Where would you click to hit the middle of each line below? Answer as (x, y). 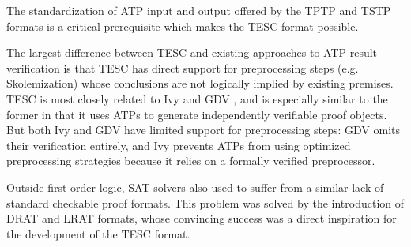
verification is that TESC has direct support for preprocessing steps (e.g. (183, 67)
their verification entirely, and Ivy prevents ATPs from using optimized (179, 145)
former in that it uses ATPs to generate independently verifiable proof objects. (197, 114)
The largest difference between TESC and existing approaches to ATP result (192, 52)
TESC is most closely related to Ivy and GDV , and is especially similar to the (197, 98)
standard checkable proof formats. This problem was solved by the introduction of (205, 202)
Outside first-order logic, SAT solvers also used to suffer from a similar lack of (195, 187)
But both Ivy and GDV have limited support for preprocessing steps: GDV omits (204, 130)
